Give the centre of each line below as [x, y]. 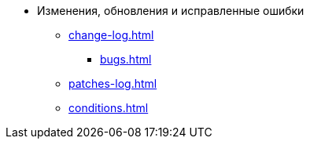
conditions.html [109, 108]
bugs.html [126, 59]
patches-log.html [113, 83]
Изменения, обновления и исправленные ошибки [171, 11]
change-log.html [111, 35]
